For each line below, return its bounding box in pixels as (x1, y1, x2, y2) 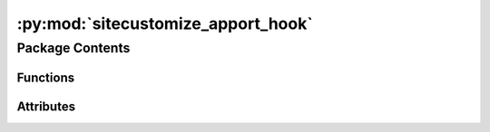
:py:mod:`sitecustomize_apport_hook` (16, 14, 313, 33)
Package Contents (16, 40, 131, 56)
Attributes (16, 99, 76, 114)
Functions (16, 70, 75, 85)
